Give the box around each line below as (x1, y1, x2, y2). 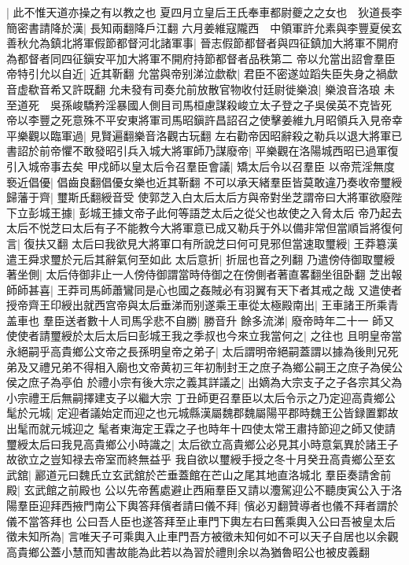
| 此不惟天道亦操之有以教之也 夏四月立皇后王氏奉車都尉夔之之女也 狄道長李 (6, 4, 403, 20)
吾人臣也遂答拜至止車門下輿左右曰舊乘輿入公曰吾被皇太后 (98, 512, 396, 529)
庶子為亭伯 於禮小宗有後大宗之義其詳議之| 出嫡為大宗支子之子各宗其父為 (28, 374, 403, 390)
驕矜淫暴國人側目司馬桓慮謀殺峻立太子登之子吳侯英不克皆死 (83, 96, 392, 113)
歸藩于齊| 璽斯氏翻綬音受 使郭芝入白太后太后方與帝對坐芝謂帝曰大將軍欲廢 (6, 189, 392, 205)
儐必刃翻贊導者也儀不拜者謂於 (244, 497, 399, 513)
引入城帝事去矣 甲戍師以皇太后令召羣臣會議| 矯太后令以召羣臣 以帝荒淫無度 (6, 157, 395, 174)
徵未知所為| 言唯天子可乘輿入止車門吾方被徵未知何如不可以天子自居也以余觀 (6, 528, 399, 545)
